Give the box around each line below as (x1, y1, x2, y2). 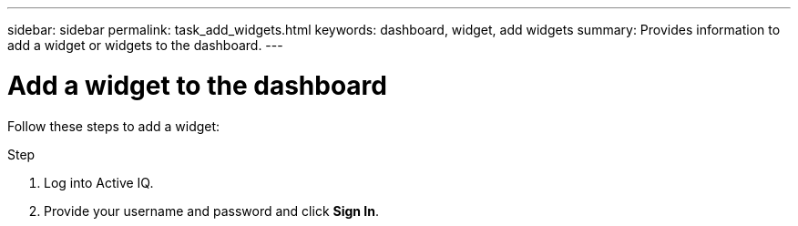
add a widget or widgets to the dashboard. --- (7, 37, 283, 53)
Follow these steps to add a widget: (7, 118, 220, 134)
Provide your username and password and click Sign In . (44, 202, 380, 219)
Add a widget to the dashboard (7, 69, 387, 101)
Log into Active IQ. (44, 174, 154, 190)
